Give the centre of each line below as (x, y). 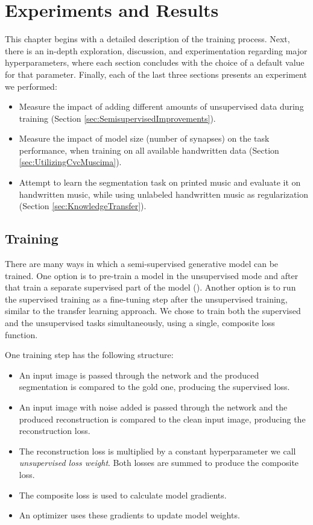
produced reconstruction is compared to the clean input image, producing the (162, 419)
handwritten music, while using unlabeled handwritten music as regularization (164, 194)
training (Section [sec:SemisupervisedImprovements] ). (117, 118)
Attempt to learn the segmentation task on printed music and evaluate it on (160, 182)
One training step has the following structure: (89, 355)
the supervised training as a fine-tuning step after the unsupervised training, (146, 299)
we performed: (31, 86)
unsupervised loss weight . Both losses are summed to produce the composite (159, 463)
